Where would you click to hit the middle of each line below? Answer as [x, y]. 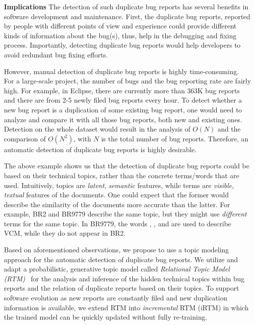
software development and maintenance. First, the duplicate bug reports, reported [127, 16]
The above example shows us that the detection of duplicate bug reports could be [127, 166]
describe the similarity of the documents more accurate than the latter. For [117, 204]
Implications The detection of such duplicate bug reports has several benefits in [126, 6]
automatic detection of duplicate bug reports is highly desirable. [100, 149]
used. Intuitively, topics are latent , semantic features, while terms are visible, [119, 185]
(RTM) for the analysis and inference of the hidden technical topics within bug [124, 278]
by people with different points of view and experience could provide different [120, 26]
